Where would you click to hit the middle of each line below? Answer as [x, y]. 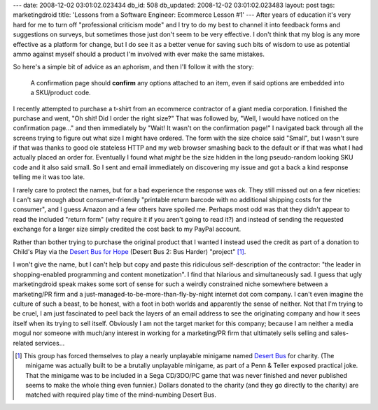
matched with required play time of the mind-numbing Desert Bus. [121, 395]
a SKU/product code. [61, 93]
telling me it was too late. [49, 177]
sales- [340, 333]
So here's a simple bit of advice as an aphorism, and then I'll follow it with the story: [133, 67]
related [23, 343]
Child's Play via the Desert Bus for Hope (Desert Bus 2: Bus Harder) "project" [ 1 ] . [129, 251]
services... [50, 343]
